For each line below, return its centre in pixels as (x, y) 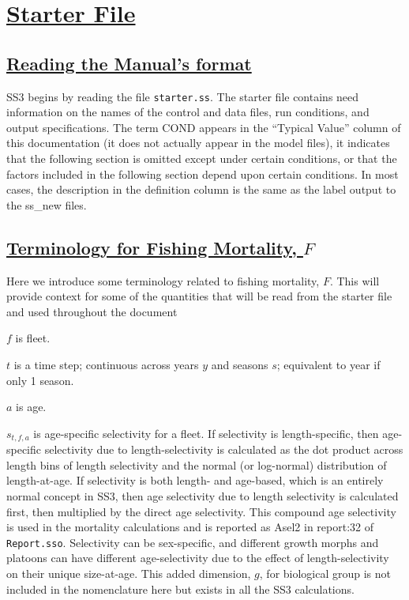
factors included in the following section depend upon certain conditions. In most (203, 174)
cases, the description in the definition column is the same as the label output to (201, 189)
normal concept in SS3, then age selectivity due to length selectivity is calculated (203, 495)
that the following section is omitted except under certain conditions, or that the (202, 158)
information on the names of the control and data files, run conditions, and (188, 112)
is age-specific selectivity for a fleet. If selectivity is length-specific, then (206, 433)
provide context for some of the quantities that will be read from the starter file (199, 296)
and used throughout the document (92, 311)
